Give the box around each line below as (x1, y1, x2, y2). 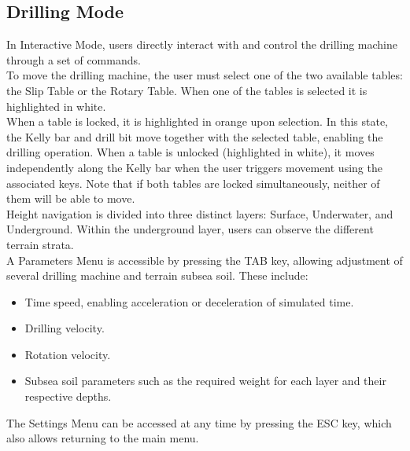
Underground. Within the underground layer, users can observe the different (6, 221, 374, 237)
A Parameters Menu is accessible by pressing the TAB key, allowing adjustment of (6, 251, 403, 268)
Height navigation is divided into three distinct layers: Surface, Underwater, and (6, 205, 393, 222)
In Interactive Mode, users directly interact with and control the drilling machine (6, 36, 398, 53)
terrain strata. (6, 236, 74, 252)
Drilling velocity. (24, 320, 105, 336)
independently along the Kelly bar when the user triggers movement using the (6, 159, 382, 175)
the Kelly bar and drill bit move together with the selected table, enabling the (6, 128, 383, 145)
